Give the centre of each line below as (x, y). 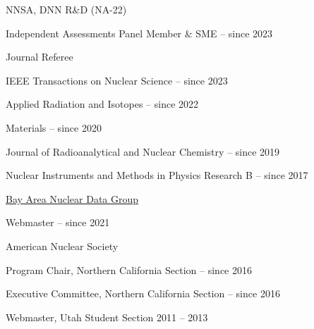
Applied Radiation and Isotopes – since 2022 (102, 104)
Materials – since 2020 (54, 127)
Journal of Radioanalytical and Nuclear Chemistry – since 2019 (143, 151)
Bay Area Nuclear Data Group (72, 198)
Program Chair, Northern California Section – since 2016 (129, 269)
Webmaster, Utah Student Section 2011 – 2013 (107, 317)
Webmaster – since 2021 (58, 222)
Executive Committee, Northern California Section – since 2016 (143, 293)
